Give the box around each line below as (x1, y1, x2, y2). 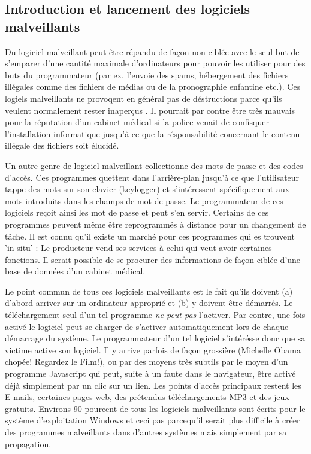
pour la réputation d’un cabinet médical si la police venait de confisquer (5, 116, 269, 128)
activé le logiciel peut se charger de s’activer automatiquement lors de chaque (5, 320, 289, 332)
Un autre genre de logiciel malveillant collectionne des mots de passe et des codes (5, 159, 303, 171)
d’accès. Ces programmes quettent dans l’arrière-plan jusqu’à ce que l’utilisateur (5, 171, 300, 183)
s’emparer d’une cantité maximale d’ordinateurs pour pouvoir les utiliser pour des (5, 57, 306, 69)
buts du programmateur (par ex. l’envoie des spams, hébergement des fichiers (5, 68, 289, 81)
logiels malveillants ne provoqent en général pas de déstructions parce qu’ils (5, 92, 282, 104)
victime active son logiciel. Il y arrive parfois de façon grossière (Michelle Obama (5, 343, 301, 356)
